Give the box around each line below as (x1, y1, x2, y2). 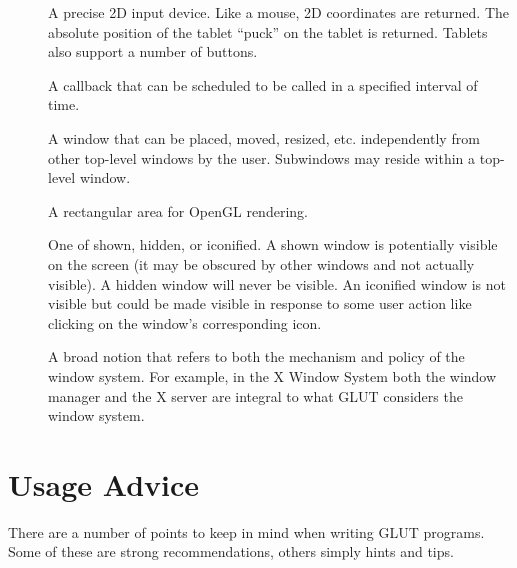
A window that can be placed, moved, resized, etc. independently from (48, 127, 480, 148)
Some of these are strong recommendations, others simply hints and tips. (8, 541, 454, 562)
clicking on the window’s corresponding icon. (48, 312, 322, 333)
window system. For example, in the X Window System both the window (48, 365, 497, 386)
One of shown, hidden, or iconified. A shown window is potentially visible (48, 234, 498, 255)
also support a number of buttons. (48, 41, 258, 62)
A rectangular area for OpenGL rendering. (48, 200, 308, 221)
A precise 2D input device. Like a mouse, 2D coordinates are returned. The (48, 2, 510, 22)
